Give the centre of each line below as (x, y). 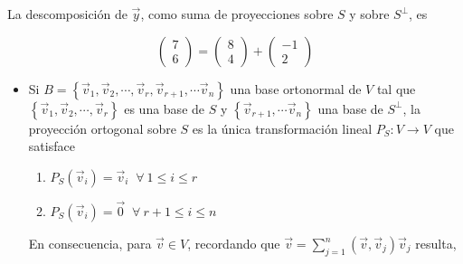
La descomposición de (67, 14)
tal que (396, 88)
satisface (52, 146)
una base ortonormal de (296, 88)
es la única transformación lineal (282, 128)
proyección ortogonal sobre (102, 128)
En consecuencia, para (90, 243)
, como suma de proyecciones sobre (237, 14)
